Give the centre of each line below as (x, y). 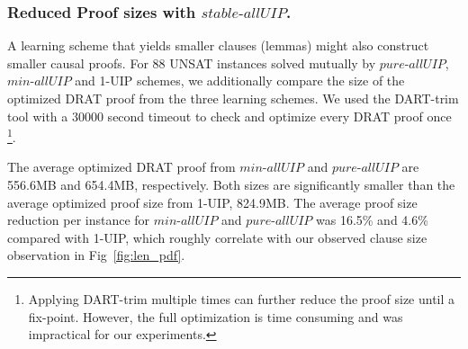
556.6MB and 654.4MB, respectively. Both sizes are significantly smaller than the (231, 185)
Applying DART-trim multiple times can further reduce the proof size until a (242, 299)
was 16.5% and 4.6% (372, 220)
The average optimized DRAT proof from (121, 167)
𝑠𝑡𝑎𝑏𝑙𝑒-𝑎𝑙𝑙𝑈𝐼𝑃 (243, 13)
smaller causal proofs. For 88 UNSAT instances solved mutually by (192, 63)
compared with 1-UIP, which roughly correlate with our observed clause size (217, 237)
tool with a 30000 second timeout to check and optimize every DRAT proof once (229, 116)
